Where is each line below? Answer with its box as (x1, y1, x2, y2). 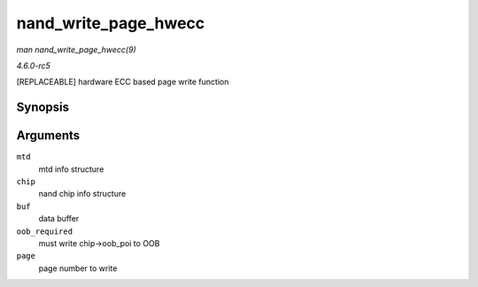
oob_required (16, 226, 73, 237)
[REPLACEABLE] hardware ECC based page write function (16, 76, 229, 88)
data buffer (38, 213, 80, 224)
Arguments (16, 128, 81, 143)
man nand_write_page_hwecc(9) (16, 44, 136, 55)
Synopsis (16, 100, 70, 115)
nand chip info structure (38, 189, 127, 199)
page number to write (38, 262, 118, 274)
